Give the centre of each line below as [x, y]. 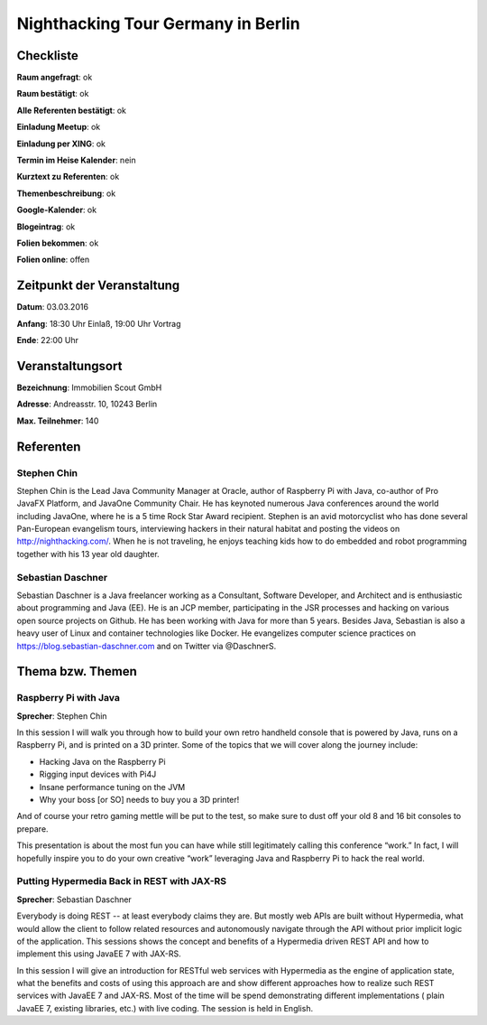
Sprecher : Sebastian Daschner [74, 899]
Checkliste [47, 56]
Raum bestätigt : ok [53, 94]
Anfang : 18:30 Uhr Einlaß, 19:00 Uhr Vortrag [99, 323]
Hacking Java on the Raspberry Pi [102, 761]
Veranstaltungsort [69, 366]
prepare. [32, 829]
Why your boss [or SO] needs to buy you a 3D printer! [139, 800]
